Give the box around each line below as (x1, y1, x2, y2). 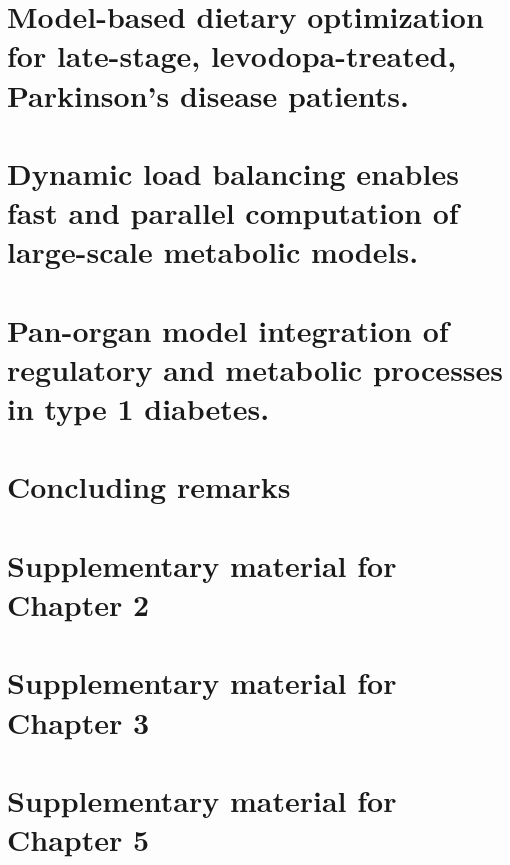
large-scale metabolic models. (7, 231, 419, 272)
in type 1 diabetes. (7, 388, 270, 429)
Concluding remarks (7, 466, 291, 507)
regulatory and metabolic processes (7, 348, 504, 389)
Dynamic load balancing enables (7, 152, 459, 193)
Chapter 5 (7, 819, 150, 860)
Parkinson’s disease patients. (7, 74, 409, 115)
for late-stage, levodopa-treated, (7, 35, 457, 76)
